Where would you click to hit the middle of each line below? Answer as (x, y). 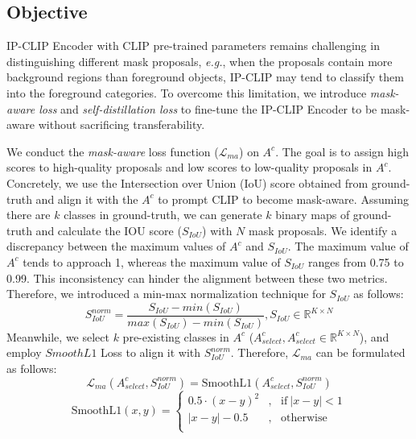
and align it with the (87, 199)
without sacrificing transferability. (122, 124)
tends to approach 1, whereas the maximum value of (152, 261)
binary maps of (313, 215)
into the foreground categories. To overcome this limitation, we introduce (187, 92)
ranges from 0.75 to (356, 261)
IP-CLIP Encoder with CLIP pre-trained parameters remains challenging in (193, 46)
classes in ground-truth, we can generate (163, 215)
